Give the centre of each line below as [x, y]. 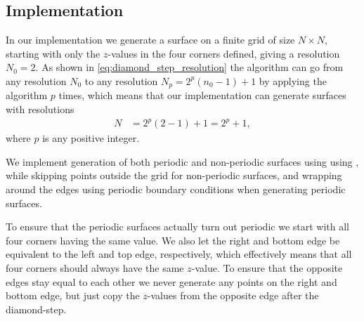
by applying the [293, 80]
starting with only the [53, 53]
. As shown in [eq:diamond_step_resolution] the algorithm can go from [189, 67]
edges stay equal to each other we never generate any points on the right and [171, 281]
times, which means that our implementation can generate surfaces [202, 95]
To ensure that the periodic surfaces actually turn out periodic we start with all [178, 227]
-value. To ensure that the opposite [267, 267]
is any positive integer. [91, 138]
